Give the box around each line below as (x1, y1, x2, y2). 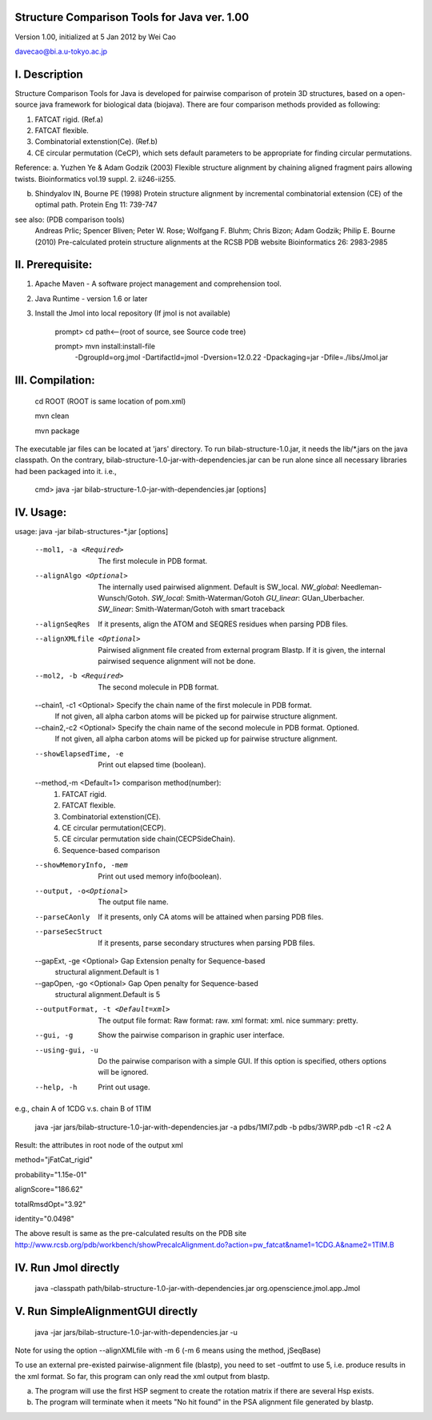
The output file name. (98, 897, 169, 907)
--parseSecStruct (34, 927, 103, 936)
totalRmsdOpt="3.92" (14, 1199, 86, 1209)
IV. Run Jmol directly (14, 1261, 120, 1274)
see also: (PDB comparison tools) (14, 215, 126, 224)
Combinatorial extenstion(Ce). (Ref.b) (34, 137, 158, 147)
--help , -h (34, 1082, 78, 1092)
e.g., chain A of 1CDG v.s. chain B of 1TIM (14, 1104, 152, 1113)
